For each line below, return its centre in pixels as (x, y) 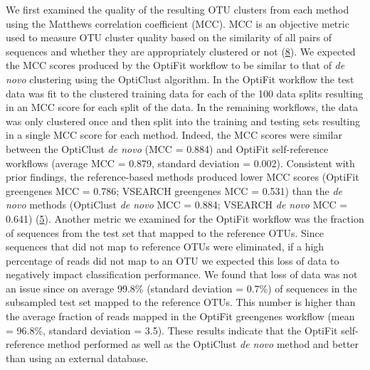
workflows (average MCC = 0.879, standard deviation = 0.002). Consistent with (180, 163)
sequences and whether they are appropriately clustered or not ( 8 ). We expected (181, 51)
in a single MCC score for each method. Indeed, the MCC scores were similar (174, 135)
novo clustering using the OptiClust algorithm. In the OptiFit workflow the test (180, 79)
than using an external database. (77, 358)
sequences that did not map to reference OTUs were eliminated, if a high (165, 247)
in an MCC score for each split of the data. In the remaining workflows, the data (182, 107)
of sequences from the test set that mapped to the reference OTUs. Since (165, 232)
